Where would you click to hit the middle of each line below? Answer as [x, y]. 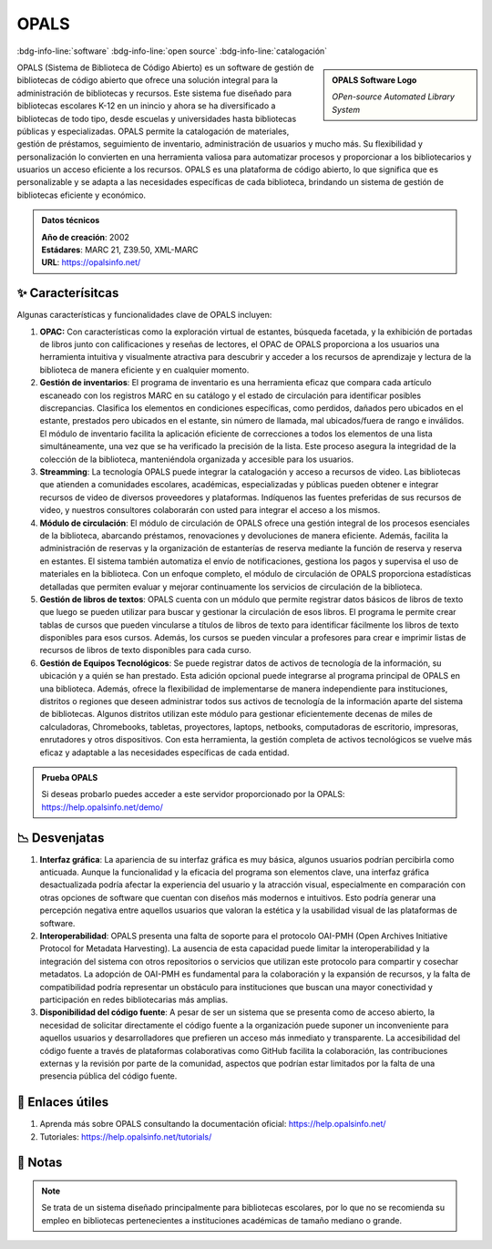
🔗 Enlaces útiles [63, 1102]
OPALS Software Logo [374, 80]
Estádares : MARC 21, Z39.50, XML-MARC [120, 250]
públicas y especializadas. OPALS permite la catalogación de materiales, [153, 131]
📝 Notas [40, 1163]
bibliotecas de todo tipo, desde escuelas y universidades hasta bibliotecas [157, 118]
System [346, 109]
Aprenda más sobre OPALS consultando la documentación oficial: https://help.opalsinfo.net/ [213, 1124]
